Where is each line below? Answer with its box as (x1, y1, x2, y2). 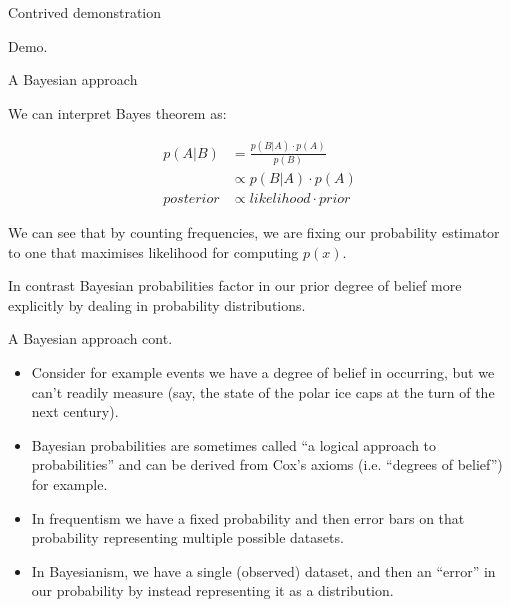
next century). (31, 401, 119, 422)
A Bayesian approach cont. (8, 328, 173, 349)
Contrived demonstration (8, 2, 162, 22)
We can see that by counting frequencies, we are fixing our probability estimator (8, 222, 500, 243)
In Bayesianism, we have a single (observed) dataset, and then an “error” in (31, 560, 496, 581)
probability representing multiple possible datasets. (31, 527, 344, 548)
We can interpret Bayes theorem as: (8, 102, 227, 123)
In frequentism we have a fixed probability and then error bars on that (31, 507, 465, 528)
